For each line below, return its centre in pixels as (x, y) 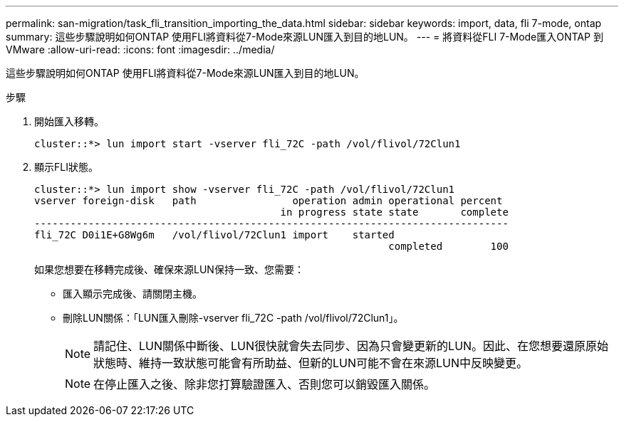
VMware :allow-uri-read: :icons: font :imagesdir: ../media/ (140, 49)
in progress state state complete (394, 212)
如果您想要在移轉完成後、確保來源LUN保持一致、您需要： (169, 269)
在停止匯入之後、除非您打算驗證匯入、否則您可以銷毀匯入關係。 (265, 384)
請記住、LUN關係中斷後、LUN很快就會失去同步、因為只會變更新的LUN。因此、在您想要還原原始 (351, 346)
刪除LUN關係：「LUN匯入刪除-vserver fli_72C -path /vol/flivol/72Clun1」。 (233, 318)
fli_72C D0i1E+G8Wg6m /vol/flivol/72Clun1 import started (214, 235)
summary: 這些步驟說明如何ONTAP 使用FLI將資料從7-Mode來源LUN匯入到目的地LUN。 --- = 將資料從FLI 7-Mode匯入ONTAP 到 (305, 37)
